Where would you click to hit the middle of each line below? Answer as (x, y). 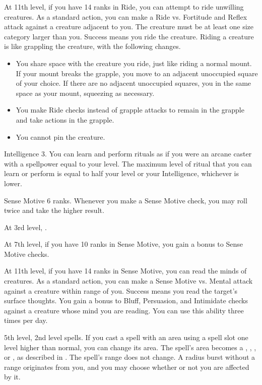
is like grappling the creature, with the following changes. (92, 46)
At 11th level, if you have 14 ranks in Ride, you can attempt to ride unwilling (124, 7)
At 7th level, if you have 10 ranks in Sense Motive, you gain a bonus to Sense (123, 244)
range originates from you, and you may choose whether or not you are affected (127, 367)
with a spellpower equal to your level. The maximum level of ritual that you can (128, 163)
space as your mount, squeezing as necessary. (85, 93)
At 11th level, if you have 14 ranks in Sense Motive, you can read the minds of (125, 271)
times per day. (26, 320)
